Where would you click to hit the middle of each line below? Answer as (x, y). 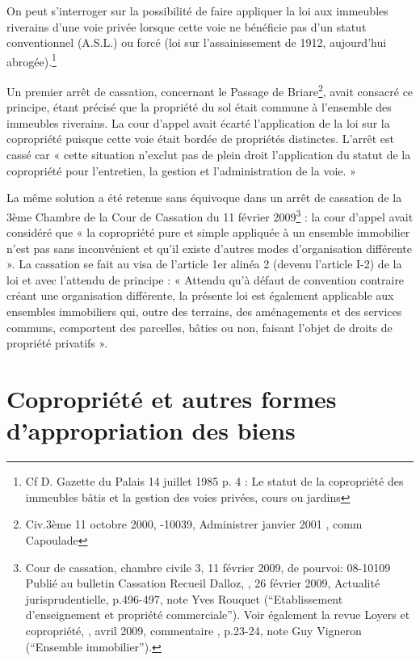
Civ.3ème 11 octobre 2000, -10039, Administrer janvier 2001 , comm (194, 524)
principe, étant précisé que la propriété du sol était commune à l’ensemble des (199, 107)
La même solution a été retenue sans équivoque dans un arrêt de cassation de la (204, 198)
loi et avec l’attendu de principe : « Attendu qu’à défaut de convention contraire (206, 279)
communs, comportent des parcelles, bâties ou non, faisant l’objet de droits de (199, 327)
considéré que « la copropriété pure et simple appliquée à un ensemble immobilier (208, 232)
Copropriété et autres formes (172, 399)
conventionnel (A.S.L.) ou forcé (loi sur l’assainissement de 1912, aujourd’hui (197, 42)
